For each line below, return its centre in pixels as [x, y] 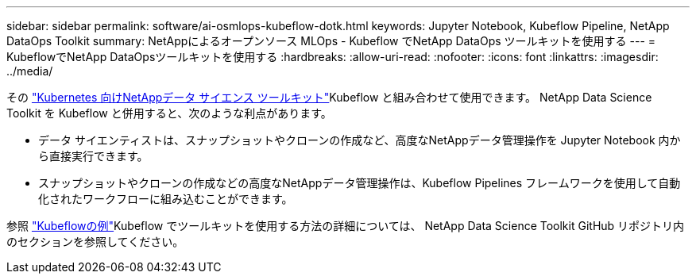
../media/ [30, 71]
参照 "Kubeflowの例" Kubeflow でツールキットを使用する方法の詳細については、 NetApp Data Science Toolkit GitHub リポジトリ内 [346, 226]
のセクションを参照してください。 [95, 242]
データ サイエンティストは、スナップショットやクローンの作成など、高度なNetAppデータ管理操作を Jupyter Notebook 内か [360, 140]
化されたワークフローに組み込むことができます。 [166, 199]
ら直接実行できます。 [93, 156]
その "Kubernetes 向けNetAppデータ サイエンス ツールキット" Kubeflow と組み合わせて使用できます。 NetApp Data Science [329, 97]
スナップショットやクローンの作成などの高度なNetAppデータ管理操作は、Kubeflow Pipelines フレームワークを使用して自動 [360, 183]
